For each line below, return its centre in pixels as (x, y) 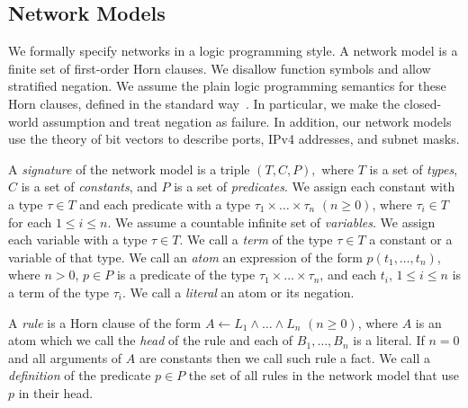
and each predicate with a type (165, 204)
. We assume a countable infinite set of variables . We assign (271, 222)
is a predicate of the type (186, 275)
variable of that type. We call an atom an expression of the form (185, 257)
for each (30, 222)
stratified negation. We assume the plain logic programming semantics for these (227, 86)
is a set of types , (414, 169)
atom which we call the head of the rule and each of (151, 340)
